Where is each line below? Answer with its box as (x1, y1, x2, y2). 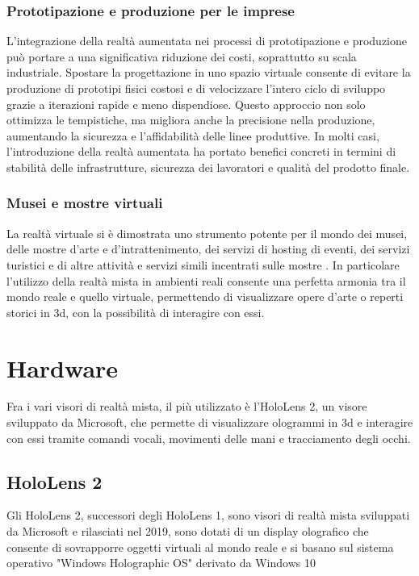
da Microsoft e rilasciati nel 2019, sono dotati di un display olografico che (6, 523, 369, 540)
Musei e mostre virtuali (6, 193, 163, 213)
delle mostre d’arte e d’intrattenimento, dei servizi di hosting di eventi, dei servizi (6, 240, 410, 257)
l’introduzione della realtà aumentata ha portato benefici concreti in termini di (6, 143, 396, 160)
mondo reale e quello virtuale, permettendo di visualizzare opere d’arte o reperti (6, 288, 404, 305)
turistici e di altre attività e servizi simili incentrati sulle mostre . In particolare (6, 256, 400, 273)
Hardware (6, 351, 119, 384)
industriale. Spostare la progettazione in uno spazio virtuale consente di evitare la (6, 64, 411, 81)
